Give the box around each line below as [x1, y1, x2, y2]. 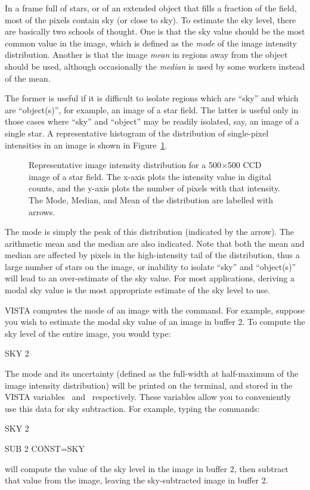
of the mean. [5, 72, 51, 84]
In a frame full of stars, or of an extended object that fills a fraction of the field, [5, 2, 297, 14]
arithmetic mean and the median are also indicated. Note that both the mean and [5, 237, 305, 249]
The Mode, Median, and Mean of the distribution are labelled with [29, 193, 274, 206]
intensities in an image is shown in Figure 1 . [5, 138, 168, 151]
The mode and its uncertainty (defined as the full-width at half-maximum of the [5, 367, 299, 380]
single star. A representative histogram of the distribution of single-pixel [5, 126, 269, 139]
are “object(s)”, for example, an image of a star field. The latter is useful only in [5, 103, 299, 116]
